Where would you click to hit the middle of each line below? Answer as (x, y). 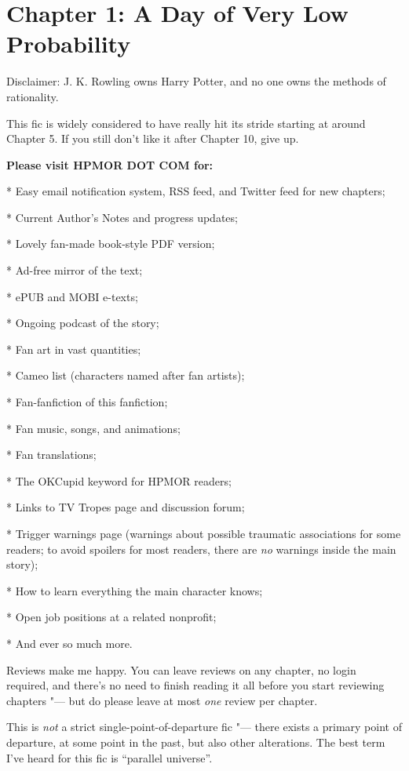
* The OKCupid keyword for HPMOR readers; (119, 480)
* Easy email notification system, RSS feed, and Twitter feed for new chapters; (196, 191)
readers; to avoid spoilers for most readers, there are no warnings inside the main (201, 549)
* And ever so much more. (69, 643)
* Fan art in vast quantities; (74, 349)
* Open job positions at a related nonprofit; (111, 617)
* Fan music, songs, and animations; (93, 428)
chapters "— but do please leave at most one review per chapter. (162, 700)
